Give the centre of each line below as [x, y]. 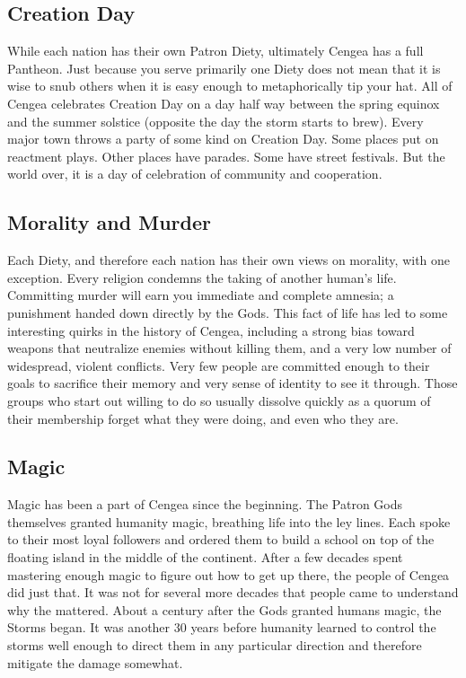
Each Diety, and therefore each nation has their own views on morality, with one [229, 260]
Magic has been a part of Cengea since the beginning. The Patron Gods [205, 504]
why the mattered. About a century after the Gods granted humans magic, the [224, 609]
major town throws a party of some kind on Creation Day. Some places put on [223, 139]
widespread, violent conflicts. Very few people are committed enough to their [219, 365]
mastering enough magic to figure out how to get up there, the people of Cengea [229, 574]
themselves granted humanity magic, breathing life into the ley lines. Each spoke [229, 521]
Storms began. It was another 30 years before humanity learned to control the [222, 627]
